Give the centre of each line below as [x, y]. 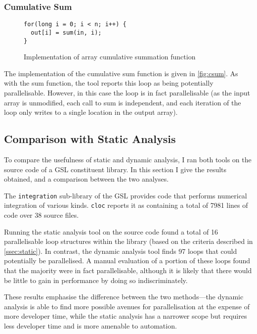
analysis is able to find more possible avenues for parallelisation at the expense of [127, 306]
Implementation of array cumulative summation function [110, 57]
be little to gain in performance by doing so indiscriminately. [96, 280]
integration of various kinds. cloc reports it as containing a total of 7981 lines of [126, 205]
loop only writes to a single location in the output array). [91, 112]
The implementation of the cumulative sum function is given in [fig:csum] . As [121, 73]
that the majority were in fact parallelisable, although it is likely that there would [128, 270]
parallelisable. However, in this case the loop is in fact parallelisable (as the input [127, 92]
